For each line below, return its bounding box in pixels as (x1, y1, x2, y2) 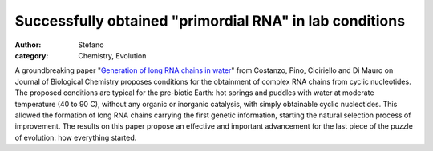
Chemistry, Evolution (78, 50, 147, 60)
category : (14, 50, 49, 60)
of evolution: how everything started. (14, 133, 137, 142)
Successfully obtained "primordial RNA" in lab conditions (14, 12, 405, 30)
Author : (14, 40, 42, 50)
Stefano (78, 40, 104, 50)
